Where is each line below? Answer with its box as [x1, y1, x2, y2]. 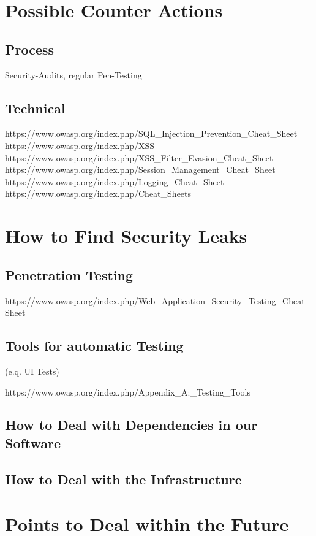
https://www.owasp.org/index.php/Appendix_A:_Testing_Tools [5, 385, 250, 398]
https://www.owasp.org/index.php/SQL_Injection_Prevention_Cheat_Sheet [5, 127, 298, 140]
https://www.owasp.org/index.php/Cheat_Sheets [5, 187, 192, 200]
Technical [5, 98, 66, 117]
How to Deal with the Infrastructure [5, 469, 242, 488]
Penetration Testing [5, 265, 134, 284]
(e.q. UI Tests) [5, 364, 59, 377]
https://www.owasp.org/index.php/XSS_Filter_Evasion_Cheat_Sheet [5, 151, 273, 164]
